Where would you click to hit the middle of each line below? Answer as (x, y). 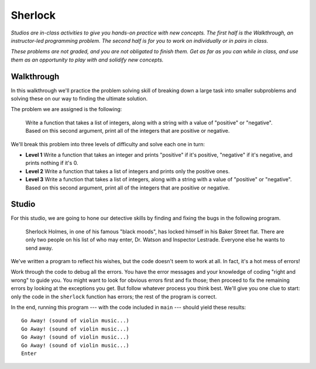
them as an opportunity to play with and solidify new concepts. (87, 60)
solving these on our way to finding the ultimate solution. (79, 99)
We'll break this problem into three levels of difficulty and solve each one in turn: (108, 144)
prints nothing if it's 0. (52, 163)
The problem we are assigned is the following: (66, 109)
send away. (39, 248)
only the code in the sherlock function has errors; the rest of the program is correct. (114, 296)
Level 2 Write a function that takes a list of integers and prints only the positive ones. (128, 171)
